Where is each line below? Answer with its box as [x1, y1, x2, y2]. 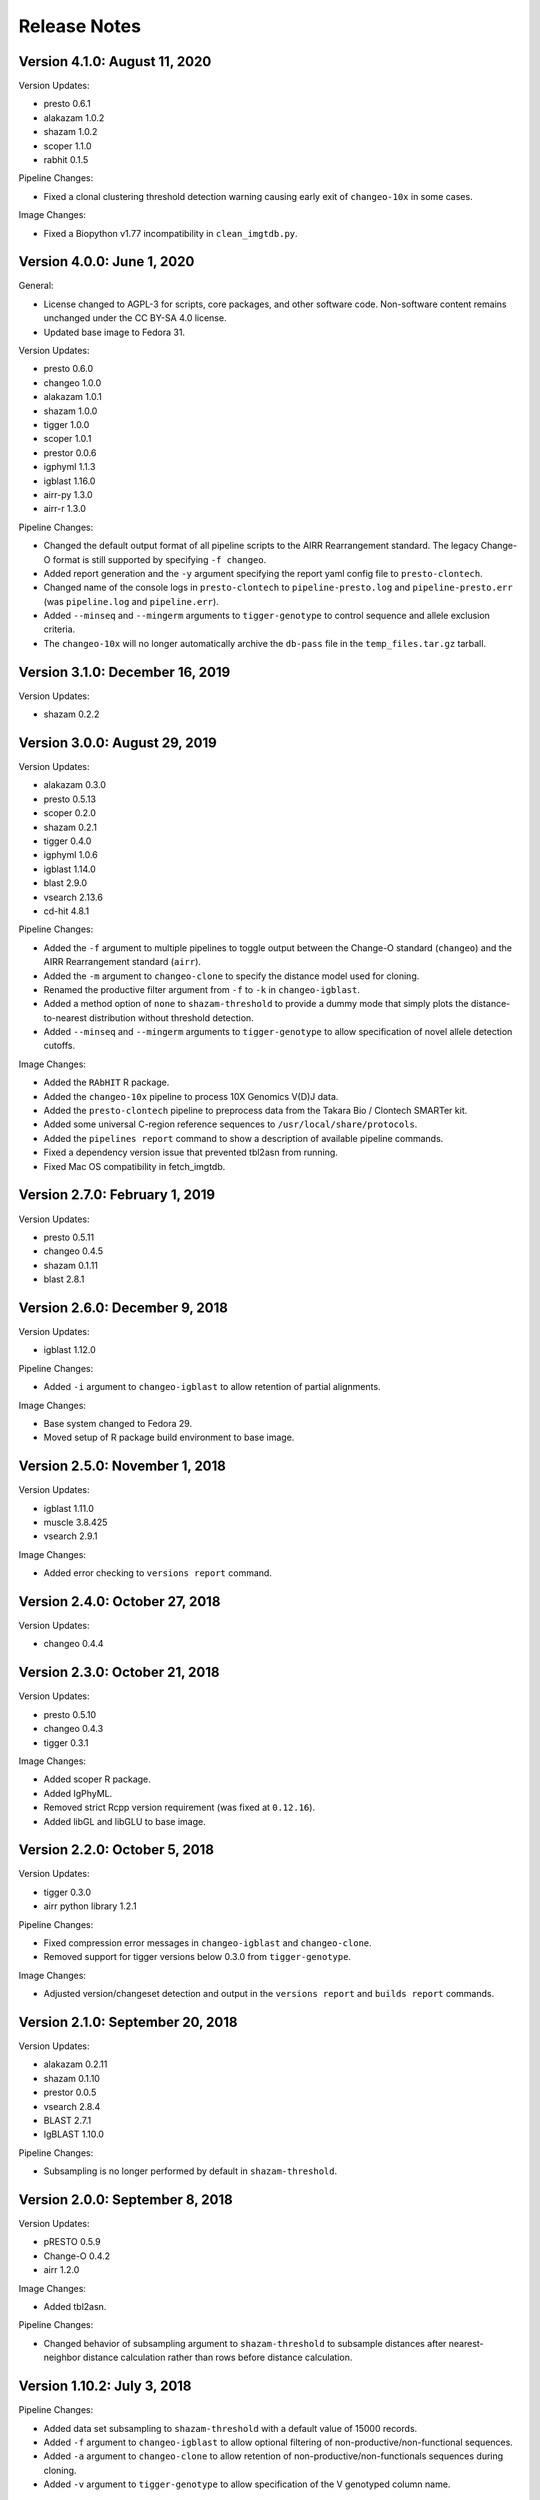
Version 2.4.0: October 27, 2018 [18, 1593, 221, 1610]
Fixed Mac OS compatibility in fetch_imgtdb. [43, 1160, 226, 1172]
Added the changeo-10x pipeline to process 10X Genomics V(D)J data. [43, 1090, 339, 1102]
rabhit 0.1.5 [43, 154, 89, 166]
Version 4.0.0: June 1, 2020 [18, 253, 195, 270]
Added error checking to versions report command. [43, 1567, 272, 1579]
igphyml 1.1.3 [43, 461, 96, 473]
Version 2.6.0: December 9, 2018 [18, 1299, 229, 1316]
